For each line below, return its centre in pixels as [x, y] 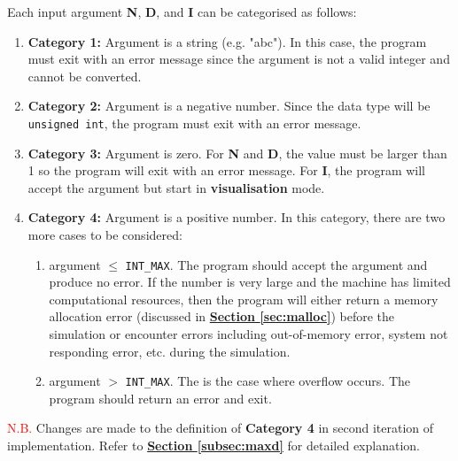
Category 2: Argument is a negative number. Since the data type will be [229, 106]
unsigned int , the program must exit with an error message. [194, 123]
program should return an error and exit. [160, 398]
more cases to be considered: [105, 234]
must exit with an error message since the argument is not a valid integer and [239, 59]
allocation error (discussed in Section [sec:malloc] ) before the [222, 316]
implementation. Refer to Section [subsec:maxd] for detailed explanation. [213, 446]
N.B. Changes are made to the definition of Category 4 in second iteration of [221, 428]
